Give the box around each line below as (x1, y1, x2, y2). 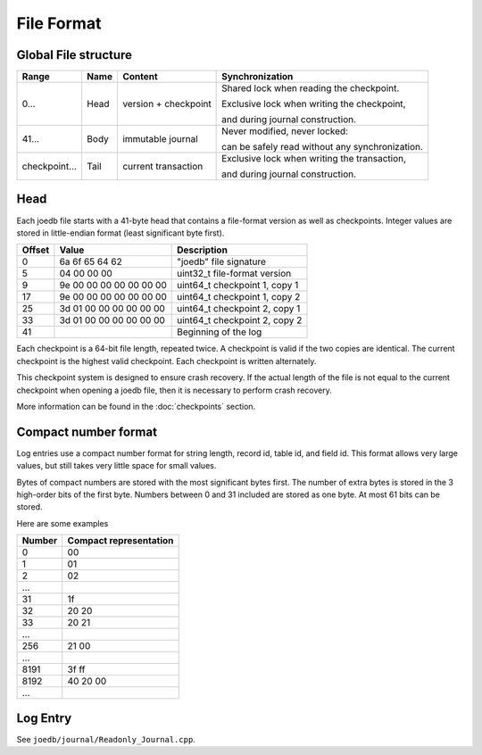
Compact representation (67, 535, 174, 547)
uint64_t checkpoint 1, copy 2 (177, 291, 301, 303)
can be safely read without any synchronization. (221, 141, 424, 153)
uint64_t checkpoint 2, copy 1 (177, 303, 301, 315)
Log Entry (16, 710, 72, 726)
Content (121, 71, 158, 83)
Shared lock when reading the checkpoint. (221, 82, 400, 95)
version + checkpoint (121, 98, 212, 111)
